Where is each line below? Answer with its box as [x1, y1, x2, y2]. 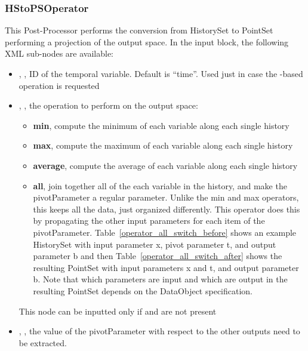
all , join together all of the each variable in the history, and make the [33, 179, 287, 192]
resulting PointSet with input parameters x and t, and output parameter [33, 261, 299, 273]
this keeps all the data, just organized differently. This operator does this [33, 202, 300, 215]
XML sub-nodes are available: [5, 47, 113, 60]
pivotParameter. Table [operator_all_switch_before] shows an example [33, 226, 297, 238]
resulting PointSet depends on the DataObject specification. [33, 284, 253, 297]
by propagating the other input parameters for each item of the [33, 214, 265, 227]
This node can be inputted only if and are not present [19, 304, 217, 317]
